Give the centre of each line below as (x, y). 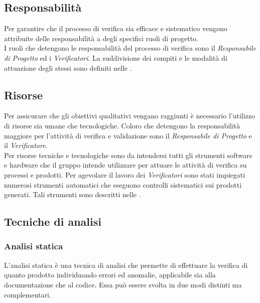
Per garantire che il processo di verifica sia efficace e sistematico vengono (116, 28)
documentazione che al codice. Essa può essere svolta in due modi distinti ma (123, 284)
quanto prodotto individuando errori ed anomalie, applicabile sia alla (110, 275)
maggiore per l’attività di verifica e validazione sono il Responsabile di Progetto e (128, 135)
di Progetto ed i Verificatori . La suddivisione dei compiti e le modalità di (116, 57)
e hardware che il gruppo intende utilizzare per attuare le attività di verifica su (125, 165)
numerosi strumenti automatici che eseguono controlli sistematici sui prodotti (123, 184)
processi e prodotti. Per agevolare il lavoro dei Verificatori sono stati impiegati (125, 174)
